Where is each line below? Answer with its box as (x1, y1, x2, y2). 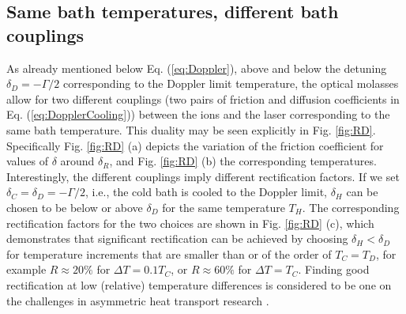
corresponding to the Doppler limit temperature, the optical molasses (62, 75, 399, 92)
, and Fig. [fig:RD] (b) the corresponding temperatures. (109, 153, 377, 169)
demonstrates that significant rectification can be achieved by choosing (6, 230, 348, 247)
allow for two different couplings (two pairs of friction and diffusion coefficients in (6, 90, 400, 107)
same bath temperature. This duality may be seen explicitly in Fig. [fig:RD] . (6, 121, 376, 138)
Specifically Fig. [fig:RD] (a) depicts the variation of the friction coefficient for (6, 137, 384, 153)
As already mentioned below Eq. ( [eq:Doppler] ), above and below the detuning (6, 59, 387, 76)
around (60, 153, 95, 169)
